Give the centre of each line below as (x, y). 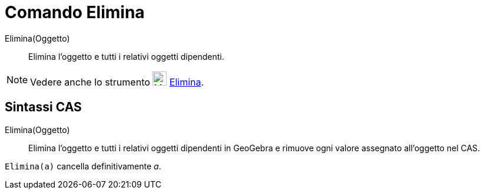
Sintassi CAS (43, 107)
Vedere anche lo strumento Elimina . (117, 82)
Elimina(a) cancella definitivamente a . (83, 166)
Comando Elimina (75, 12)
